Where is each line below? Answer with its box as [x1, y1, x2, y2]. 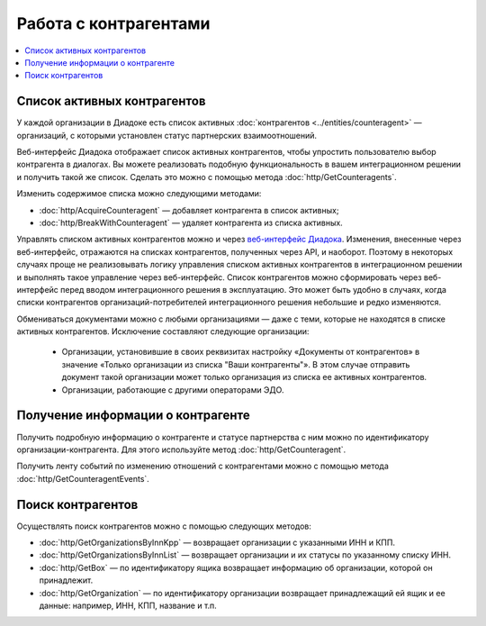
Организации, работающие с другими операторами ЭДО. [61, 384, 284, 395]
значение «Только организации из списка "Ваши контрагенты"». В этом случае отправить [61, 358, 410, 369]
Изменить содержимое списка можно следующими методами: [16, 188, 262, 199]
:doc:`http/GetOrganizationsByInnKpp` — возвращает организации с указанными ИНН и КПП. [39, 537, 396, 549]
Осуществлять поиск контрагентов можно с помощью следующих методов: [16, 521, 312, 531]
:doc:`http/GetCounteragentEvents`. [16, 473, 150, 484]
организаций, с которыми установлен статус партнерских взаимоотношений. [16, 130, 318, 141]
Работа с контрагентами [16, 14, 211, 33]
